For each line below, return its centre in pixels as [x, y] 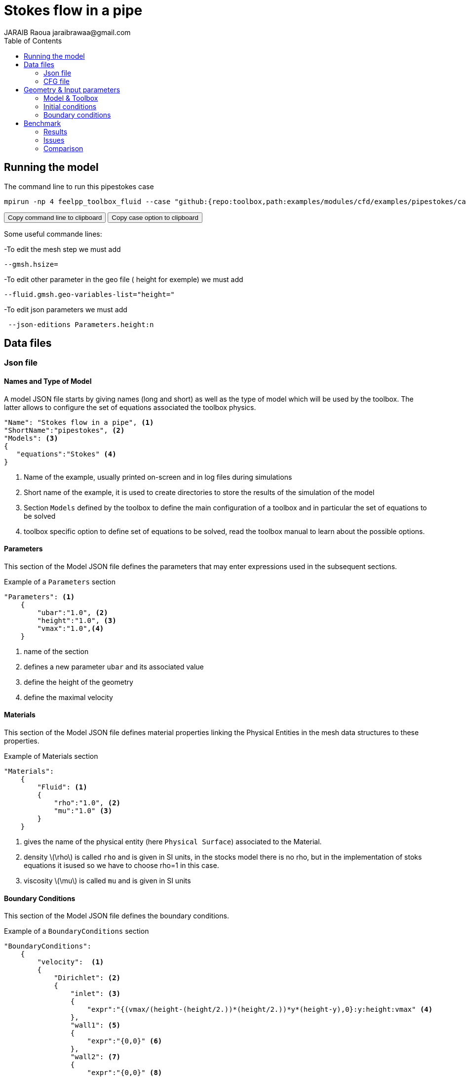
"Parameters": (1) [39, 597]
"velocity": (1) [71, 962]
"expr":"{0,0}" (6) [125, 1041]
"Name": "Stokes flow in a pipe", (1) [79, 422]
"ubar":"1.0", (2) [73, 612]
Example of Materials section [51, 756]
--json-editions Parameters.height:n [81, 324]
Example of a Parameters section [60, 581]
